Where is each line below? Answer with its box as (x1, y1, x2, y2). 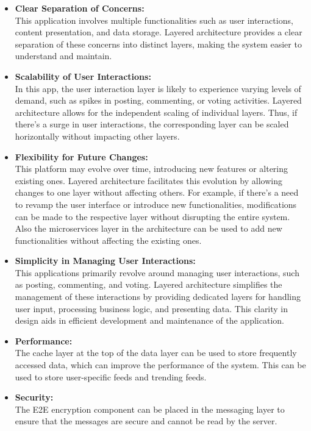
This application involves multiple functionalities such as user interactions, (15, 13, 293, 26)
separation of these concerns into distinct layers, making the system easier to (15, 37, 302, 50)
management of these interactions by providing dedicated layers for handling (15, 290, 301, 303)
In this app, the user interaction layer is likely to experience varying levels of (15, 82, 301, 94)
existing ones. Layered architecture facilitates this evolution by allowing (15, 174, 282, 187)
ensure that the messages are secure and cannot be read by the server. (15, 415, 277, 427)
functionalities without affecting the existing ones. (15, 233, 202, 246)
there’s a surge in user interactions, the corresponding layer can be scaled (15, 118, 289, 130)
